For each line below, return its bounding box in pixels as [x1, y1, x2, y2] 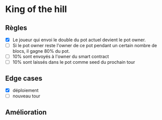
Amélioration [5, 108, 47, 116]
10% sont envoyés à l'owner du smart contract [12, 54, 109, 60]
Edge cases [5, 74, 43, 82]
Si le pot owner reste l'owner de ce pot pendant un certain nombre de [12, 43, 157, 49]
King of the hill [5, 4, 67, 15]
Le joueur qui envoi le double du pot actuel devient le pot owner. [12, 37, 146, 43]
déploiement [12, 87, 39, 93]
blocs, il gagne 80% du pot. [12, 48, 70, 54]
